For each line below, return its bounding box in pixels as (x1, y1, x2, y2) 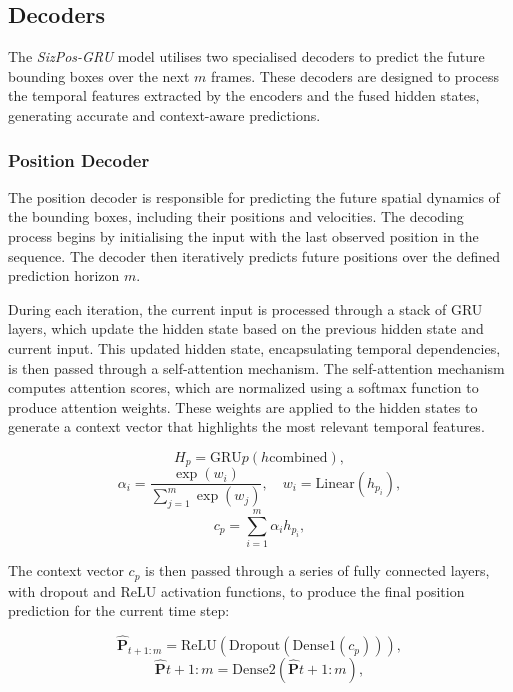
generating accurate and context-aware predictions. (8, 104, 321, 125)
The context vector (8, 560, 124, 581)
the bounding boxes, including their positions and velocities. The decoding (8, 206, 464, 227)
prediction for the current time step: (8, 600, 230, 621)
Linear (315, 476, 355, 491)
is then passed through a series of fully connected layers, (145, 560, 490, 581)
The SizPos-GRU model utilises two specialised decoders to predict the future (8, 46, 485, 67)
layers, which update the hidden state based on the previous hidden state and (8, 318, 484, 339)
